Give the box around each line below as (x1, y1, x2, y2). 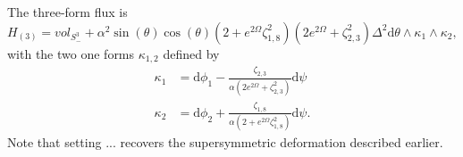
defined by (163, 44, 220, 62)
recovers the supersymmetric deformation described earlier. (120, 133, 443, 152)
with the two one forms (7, 44, 135, 62)
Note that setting (7, 133, 102, 152)
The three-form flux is (7, 3, 128, 21)
